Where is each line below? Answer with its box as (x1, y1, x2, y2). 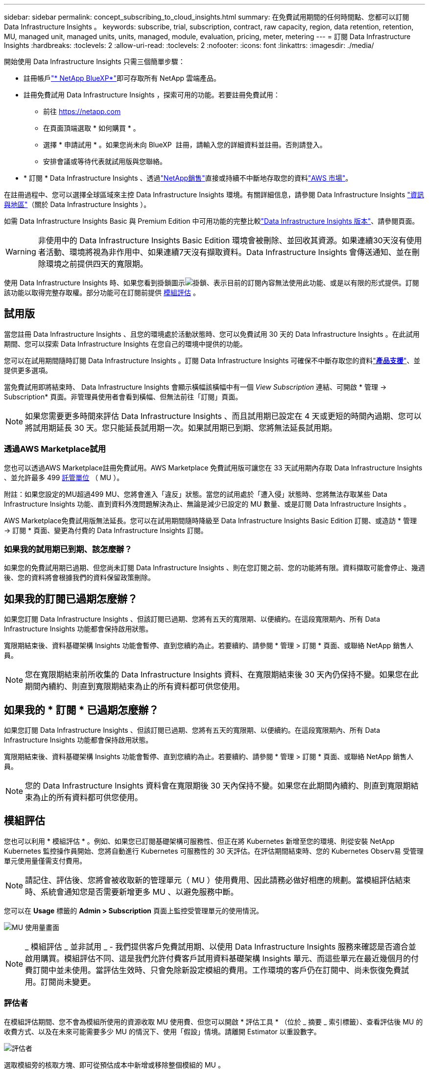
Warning (5, 247, 36, 256)
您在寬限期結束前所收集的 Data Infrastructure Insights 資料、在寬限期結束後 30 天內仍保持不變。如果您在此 (25, 670, 419, 680)
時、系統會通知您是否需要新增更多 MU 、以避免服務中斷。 (25, 886, 238, 897)
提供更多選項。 (4, 366, 52, 374)
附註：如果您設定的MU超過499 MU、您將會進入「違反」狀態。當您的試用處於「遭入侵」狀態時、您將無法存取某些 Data (4, 489, 387, 498)
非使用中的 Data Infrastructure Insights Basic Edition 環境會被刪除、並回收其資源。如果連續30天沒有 (38, 235, 406, 245)
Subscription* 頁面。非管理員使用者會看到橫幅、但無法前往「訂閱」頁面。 (4, 392, 242, 401)
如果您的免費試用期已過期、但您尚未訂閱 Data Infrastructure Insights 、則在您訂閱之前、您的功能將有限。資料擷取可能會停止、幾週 (4, 563, 425, 572)
